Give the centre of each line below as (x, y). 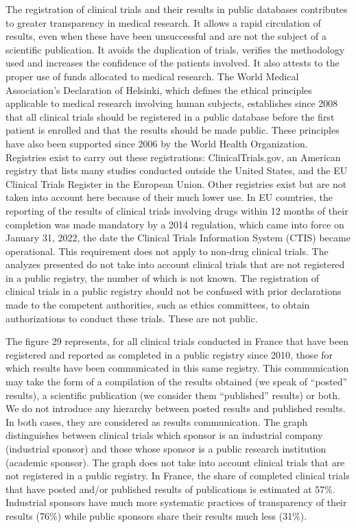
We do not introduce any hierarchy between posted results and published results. (176, 408)
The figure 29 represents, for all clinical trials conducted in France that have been (177, 341)
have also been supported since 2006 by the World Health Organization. (157, 143)
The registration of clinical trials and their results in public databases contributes (177, 9)
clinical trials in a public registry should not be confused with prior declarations (174, 291)
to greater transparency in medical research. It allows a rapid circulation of (163, 22)
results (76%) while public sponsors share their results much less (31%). (156, 515)
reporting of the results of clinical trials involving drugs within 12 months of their (177, 210)
